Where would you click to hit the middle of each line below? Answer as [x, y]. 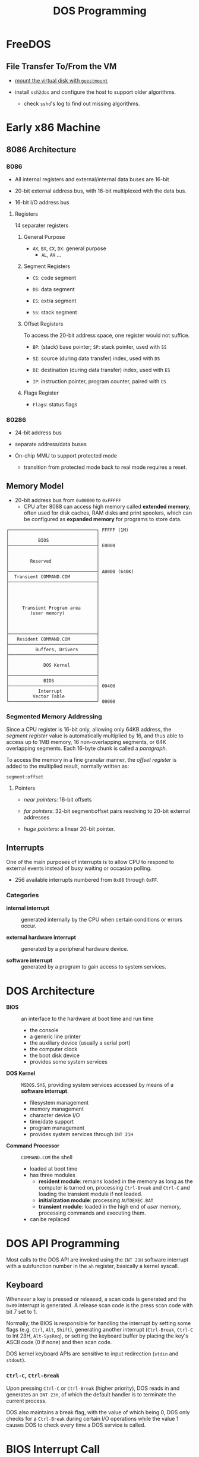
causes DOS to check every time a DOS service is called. [76, 1425]
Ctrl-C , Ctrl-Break [33, 1375]
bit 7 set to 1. [22, 1312]
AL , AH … [51, 254]
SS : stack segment [55, 312]
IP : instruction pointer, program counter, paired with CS [99, 381]
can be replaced [50, 1219]
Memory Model [35, 486]
